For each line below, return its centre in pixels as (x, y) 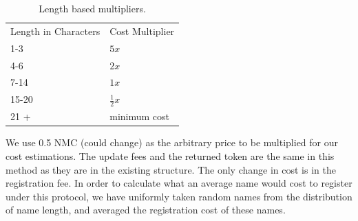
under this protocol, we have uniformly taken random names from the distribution (179, 196)
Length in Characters (55, 31)
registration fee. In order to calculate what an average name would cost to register (179, 183)
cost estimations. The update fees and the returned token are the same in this (170, 155)
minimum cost (140, 116)
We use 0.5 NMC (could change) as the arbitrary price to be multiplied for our (172, 142)
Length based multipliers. (92, 8)
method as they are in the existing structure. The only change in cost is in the (171, 169)
